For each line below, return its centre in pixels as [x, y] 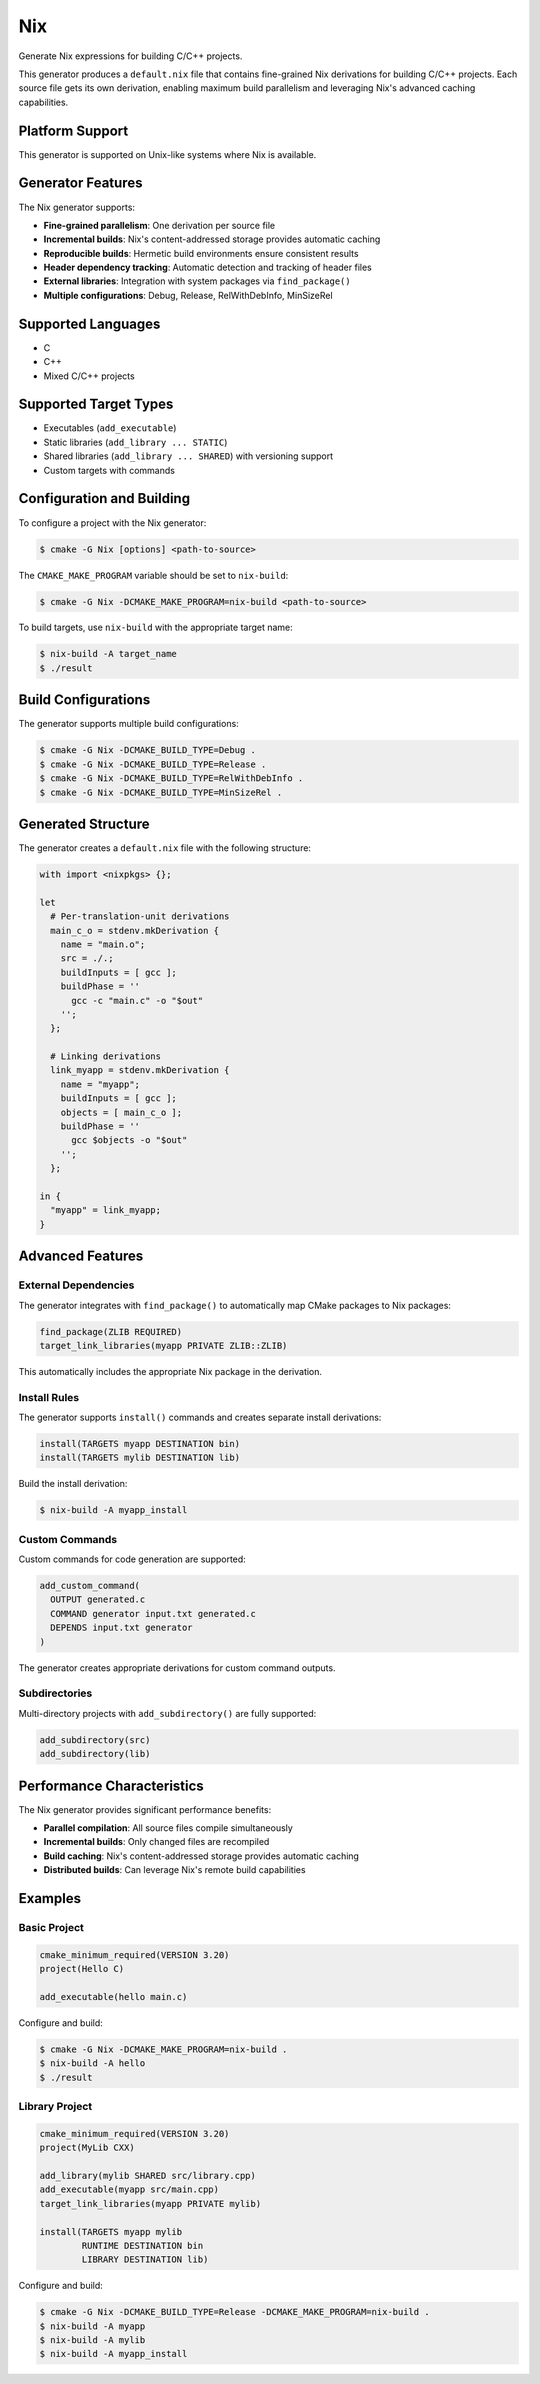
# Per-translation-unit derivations [140, 916]
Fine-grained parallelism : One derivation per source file [159, 225]
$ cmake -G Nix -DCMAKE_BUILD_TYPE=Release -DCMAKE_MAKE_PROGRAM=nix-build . [234, 2312]
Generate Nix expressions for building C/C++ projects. [130, 56]
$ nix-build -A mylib [92, 2340]
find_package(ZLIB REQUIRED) [111, 1331]
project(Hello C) [82, 1969]
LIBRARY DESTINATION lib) [145, 2259]
